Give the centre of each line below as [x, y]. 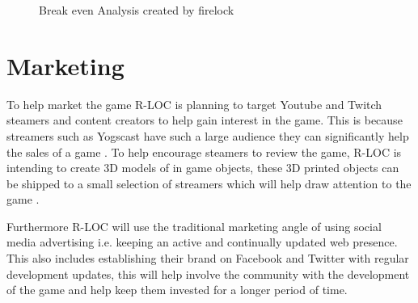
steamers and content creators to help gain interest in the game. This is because [205, 120]
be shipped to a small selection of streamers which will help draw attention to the [209, 183]
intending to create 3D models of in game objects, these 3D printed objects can [203, 168]
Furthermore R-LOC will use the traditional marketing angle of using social [194, 226]
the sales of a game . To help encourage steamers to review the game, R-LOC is [204, 151]
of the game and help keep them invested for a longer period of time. [177, 290]
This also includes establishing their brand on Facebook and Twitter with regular [208, 258]
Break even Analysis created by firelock [137, 10]
